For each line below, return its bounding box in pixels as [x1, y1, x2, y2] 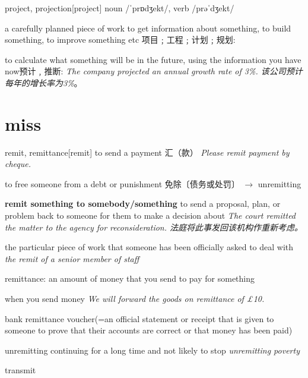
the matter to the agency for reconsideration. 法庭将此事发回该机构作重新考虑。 [5, 220, 303, 233]
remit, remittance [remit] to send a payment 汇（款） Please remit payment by [5, 146, 290, 158]
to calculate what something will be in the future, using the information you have [5, 53, 301, 65]
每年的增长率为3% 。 [5, 76, 82, 89]
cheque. [5, 157, 31, 170]
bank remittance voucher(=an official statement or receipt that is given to [5, 312, 274, 325]
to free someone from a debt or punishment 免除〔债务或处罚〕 [5, 177, 240, 190]
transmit [5, 364, 36, 376]
